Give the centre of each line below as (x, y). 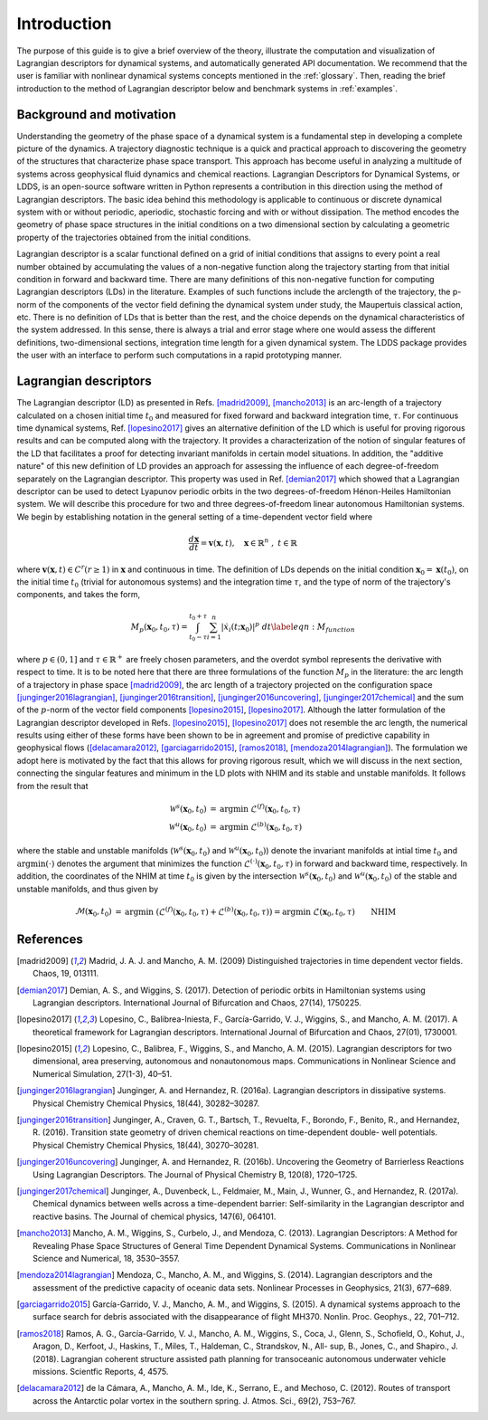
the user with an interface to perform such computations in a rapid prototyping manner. (179, 355)
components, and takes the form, (79, 595)
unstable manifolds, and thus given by (88, 889)
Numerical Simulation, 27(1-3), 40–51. (103, 1073)
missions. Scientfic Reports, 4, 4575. (101, 1372)
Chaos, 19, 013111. (66, 974)
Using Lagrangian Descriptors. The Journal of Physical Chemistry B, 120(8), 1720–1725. (195, 1174)
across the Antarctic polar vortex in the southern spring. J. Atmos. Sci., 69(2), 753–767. (195, 1401)
